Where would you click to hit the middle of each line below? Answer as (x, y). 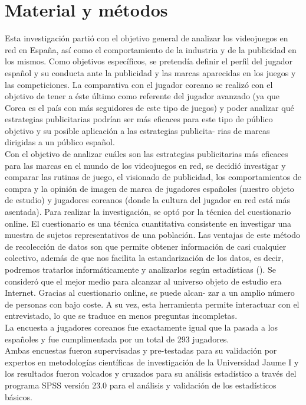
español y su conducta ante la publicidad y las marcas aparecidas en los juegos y (150, 72)
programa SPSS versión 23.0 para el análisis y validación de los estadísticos (141, 385)
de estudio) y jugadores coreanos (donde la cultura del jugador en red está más (147, 200)
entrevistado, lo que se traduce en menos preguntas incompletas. (121, 316)
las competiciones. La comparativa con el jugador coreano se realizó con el (139, 84)
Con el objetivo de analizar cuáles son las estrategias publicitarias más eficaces (147, 154)
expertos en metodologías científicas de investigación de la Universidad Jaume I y (152, 362)
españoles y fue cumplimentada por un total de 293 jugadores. (117, 339)
